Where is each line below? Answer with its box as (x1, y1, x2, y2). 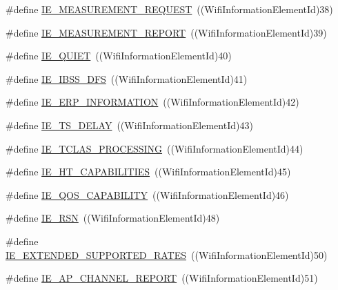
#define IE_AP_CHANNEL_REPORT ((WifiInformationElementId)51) (6, 271, 318, 285)
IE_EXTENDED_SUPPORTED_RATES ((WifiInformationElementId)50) (6, 247, 328, 262)
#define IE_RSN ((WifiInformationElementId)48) (6, 211, 220, 225)
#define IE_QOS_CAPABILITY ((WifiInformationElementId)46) (6, 187, 289, 202)
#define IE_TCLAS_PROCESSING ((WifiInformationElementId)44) (6, 141, 304, 155)
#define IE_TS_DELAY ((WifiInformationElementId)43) (6, 117, 253, 132)
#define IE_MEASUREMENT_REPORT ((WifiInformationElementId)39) (6, 25, 327, 39)
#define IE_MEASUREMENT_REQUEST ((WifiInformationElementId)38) (6, 2, 333, 16)
